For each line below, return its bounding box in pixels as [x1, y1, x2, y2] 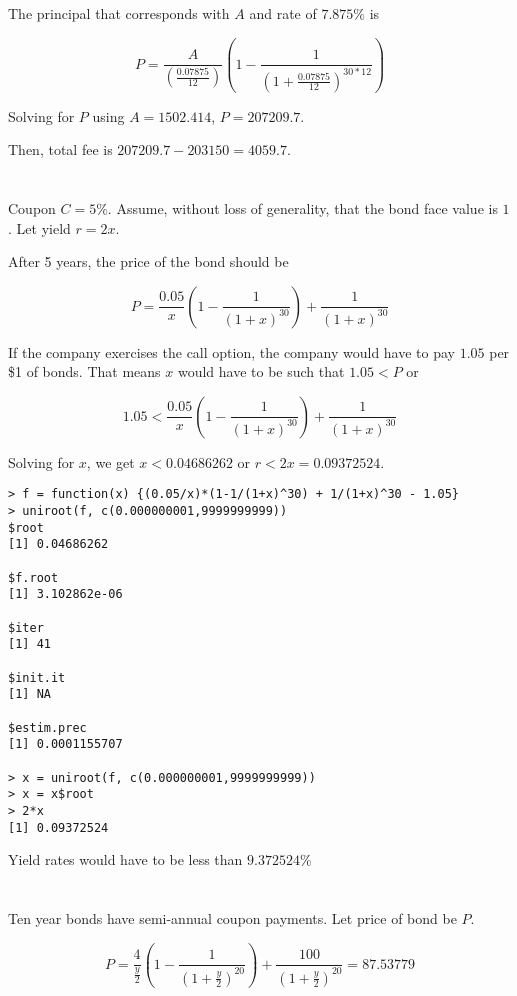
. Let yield [8, 217, 71, 238]
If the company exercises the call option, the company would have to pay [8, 341, 455, 362]
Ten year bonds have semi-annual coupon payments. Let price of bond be [8, 908, 457, 929]
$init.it [8, 670, 66, 685]
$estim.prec [8, 720, 87, 735]
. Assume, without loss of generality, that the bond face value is [107, 197, 498, 218]
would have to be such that [177, 361, 345, 382]
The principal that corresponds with [8, 3, 230, 23]
